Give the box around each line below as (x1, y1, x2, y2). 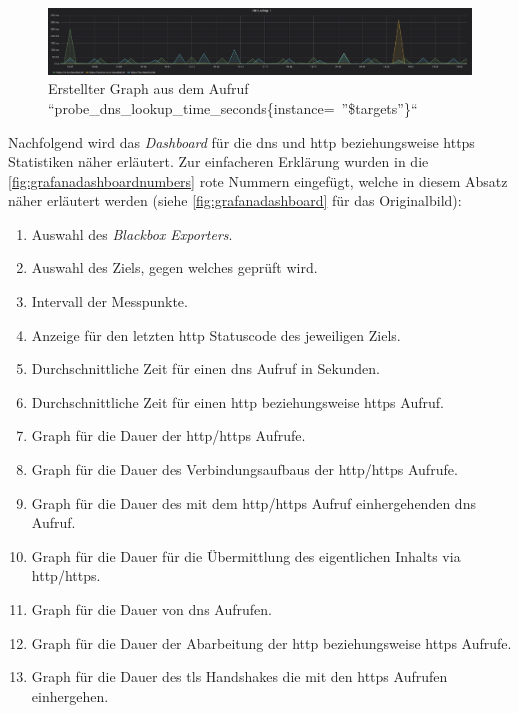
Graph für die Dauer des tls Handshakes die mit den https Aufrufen (31, 666, 448, 687)
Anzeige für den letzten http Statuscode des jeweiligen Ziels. (31, 324, 401, 345)
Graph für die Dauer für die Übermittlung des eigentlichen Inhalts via (31, 545, 461, 566)
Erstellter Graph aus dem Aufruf (48, 78, 249, 99)
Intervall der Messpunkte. (31, 291, 188, 312)
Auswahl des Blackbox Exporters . (31, 223, 233, 244)
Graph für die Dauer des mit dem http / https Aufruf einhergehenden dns (31, 492, 476, 513)
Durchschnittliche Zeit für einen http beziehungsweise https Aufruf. (31, 391, 444, 412)
